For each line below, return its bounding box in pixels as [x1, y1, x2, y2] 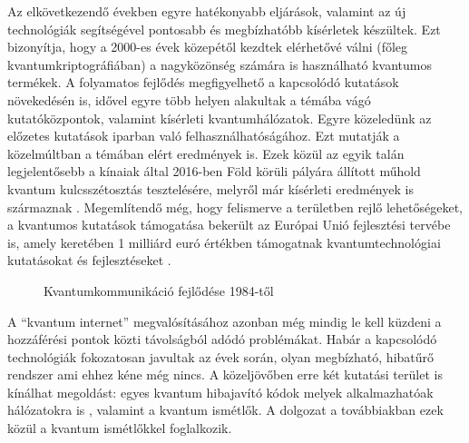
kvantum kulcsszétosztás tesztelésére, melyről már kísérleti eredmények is [7, 179, 414, 198]
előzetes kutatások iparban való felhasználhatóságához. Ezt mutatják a [7, 126, 400, 145]
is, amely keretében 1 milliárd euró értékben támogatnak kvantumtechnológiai [7, 232, 441, 251]
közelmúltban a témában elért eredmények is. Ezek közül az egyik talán [7, 143, 405, 162]
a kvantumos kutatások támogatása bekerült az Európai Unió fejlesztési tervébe [7, 215, 451, 234]
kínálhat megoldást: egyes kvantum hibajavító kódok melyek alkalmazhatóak [7, 382, 434, 401]
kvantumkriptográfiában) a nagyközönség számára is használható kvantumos [7, 54, 432, 74]
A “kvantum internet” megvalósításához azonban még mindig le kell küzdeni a [7, 311, 442, 330]
